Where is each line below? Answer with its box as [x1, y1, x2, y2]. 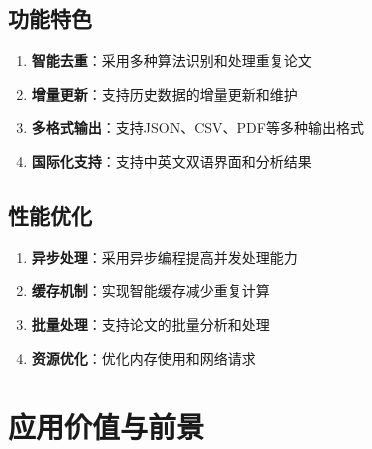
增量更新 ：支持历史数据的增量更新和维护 [31, 83, 298, 104]
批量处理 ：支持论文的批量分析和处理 [31, 313, 270, 334]
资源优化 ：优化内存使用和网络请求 [31, 347, 256, 368]
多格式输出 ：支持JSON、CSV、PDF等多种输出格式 [31, 117, 364, 138]
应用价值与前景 [8, 406, 205, 447]
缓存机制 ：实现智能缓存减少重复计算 [31, 280, 270, 301]
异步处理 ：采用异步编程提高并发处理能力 [31, 246, 298, 267]
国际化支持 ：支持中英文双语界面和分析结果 [31, 150, 312, 171]
